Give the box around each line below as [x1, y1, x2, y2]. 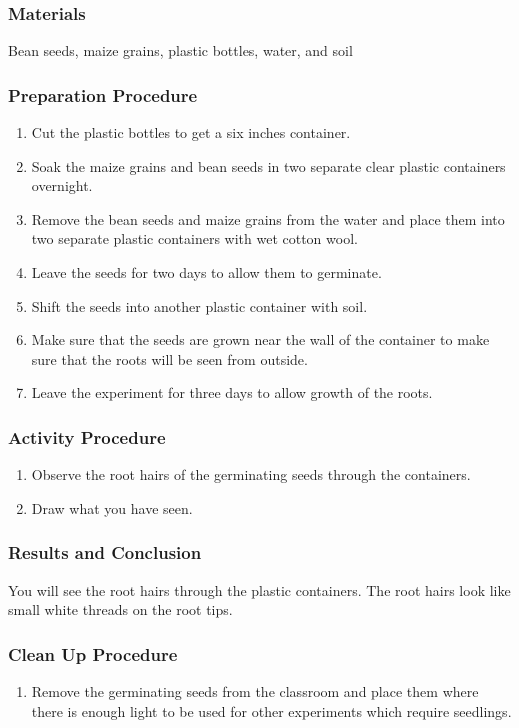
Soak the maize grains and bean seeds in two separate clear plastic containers [31, 155, 506, 176]
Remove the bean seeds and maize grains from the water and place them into [31, 208, 505, 229]
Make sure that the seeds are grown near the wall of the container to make [31, 329, 490, 350]
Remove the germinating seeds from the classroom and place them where [31, 681, 479, 701]
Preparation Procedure [8, 82, 198, 107]
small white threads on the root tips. [8, 599, 233, 620]
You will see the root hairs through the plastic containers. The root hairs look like [8, 579, 511, 600]
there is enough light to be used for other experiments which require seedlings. [31, 700, 512, 721]
